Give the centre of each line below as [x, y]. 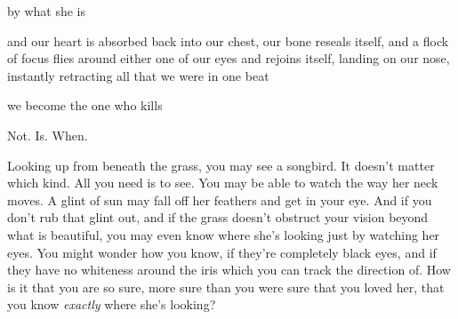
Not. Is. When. [48, 135]
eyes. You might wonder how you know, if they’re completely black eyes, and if [222, 252]
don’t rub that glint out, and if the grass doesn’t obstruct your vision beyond [218, 217]
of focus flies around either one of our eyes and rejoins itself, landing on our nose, [229, 58]
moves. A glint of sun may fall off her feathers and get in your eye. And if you [220, 199]
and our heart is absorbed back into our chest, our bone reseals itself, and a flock [228, 40]
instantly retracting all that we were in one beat [138, 75]
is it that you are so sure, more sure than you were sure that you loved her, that [226, 287]
